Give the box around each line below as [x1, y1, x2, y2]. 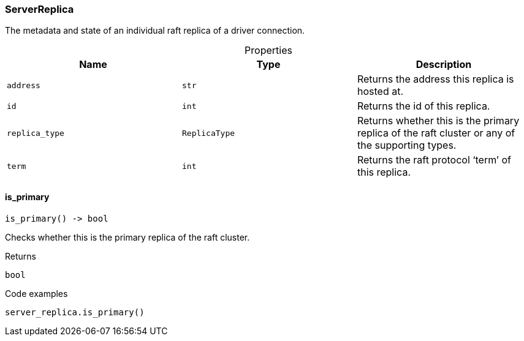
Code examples [5, 288, 68, 299]
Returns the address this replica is [357, 73, 514, 86]
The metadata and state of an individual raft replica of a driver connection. [5, 25, 305, 36]
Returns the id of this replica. [357, 100, 490, 113]
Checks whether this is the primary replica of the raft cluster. [5, 231, 250, 242]
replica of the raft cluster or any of [357, 127, 515, 140]
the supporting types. [357, 139, 457, 152]
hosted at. [357, 85, 403, 98]
